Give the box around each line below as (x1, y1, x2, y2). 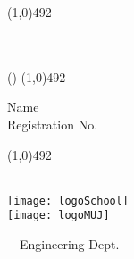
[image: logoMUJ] (7, 209, 110, 222)
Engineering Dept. (19, 235, 120, 254)
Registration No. (7, 114, 98, 133)
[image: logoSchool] (7, 194, 130, 207)
